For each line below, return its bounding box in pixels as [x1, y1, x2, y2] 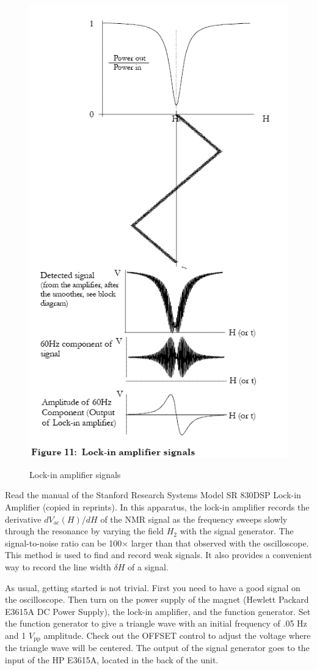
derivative [5, 512, 42, 525]
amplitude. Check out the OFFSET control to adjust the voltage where [43, 628, 311, 641]
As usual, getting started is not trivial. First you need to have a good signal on [5, 581, 301, 594]
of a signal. [128, 560, 169, 573]
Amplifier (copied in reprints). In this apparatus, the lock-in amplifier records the [5, 501, 310, 513]
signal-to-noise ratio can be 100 [5, 536, 122, 549]
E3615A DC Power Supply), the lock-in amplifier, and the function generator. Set [5, 605, 311, 617]
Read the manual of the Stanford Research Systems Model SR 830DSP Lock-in [5, 488, 301, 501]
